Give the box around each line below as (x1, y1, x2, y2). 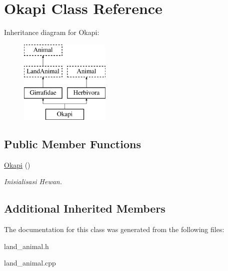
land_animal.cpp (4, 258, 56, 268)
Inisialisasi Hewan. (4, 176, 62, 187)
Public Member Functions (4, 136, 141, 151)
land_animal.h (4, 241, 49, 251)
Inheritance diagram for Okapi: (4, 27, 99, 37)
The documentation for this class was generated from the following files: (4, 224, 224, 235)
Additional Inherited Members (4, 201, 165, 216)
